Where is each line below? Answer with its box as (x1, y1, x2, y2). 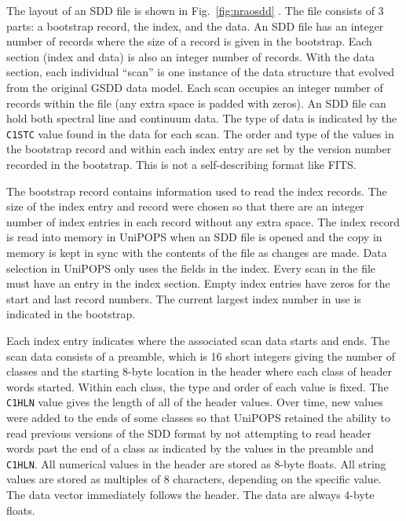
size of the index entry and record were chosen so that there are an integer (6, 198, 364, 215)
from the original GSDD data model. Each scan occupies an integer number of (6, 79, 383, 95)
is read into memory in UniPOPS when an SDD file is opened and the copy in (6, 229, 382, 245)
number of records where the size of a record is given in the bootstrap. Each (6, 33, 372, 50)
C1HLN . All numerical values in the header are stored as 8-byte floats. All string (6, 455, 386, 471)
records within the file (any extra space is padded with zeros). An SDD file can (6, 94, 386, 111)
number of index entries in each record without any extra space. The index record (6, 213, 400, 229)
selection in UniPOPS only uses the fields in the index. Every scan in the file (6, 259, 376, 276)
